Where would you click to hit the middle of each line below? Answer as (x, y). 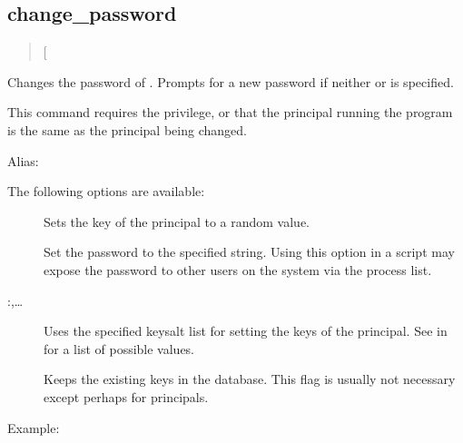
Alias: (23, 160)
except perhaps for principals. (126, 396)
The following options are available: (106, 191)
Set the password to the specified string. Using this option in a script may (249, 252)
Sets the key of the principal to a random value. (177, 221)
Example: (34, 427)
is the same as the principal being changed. (127, 129)
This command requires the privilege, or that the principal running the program (230, 112)
